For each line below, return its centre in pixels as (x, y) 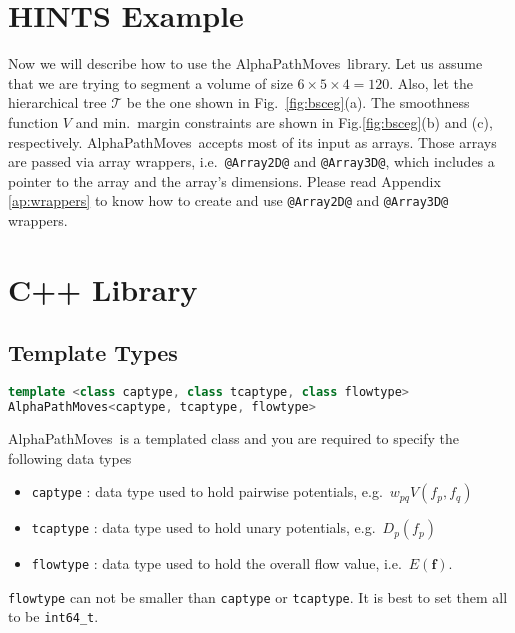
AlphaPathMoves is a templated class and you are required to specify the (234, 437)
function (33, 121)
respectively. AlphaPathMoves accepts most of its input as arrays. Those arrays (252, 141)
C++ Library (103, 288)
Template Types (93, 352)
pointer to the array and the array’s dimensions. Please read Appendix (224, 180)
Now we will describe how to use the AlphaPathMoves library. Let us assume (245, 63)
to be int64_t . (53, 616)
